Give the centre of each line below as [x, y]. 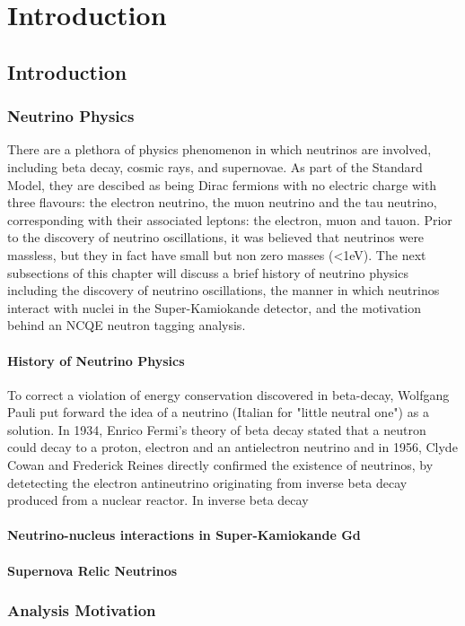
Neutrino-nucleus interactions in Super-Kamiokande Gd [184, 535]
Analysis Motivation [82, 610]
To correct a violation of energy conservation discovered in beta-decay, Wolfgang [228, 394]
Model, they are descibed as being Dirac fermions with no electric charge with [222, 184]
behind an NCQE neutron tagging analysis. [127, 325]
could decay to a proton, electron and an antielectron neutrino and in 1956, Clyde [232, 447]
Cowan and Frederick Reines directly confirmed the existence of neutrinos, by [220, 465]
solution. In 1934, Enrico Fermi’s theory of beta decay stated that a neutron [217, 429]
